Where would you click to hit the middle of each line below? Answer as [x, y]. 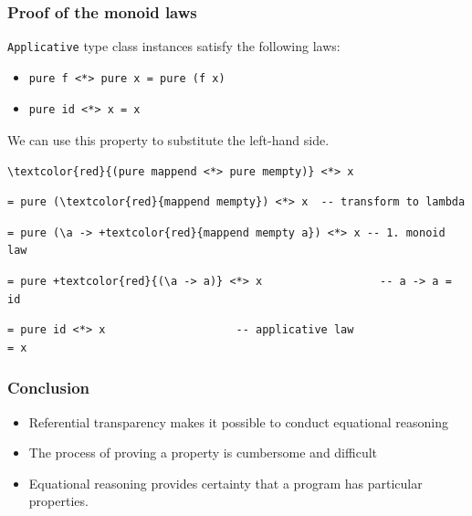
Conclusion [48, 388]
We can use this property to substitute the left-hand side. [168, 140]
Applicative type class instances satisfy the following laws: [174, 46]
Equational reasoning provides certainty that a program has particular [226, 483]
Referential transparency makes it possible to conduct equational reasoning [239, 421]
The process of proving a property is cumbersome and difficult [203, 453]
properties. [58, 501]
